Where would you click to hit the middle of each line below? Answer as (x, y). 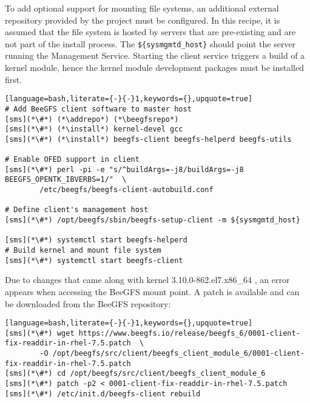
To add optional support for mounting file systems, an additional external (142, 8)
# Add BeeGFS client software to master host (98, 109)
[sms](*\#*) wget (40, 333)
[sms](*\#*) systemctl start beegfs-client (94, 260)
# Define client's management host (77, 210)
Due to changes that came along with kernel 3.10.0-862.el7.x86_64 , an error (147, 280)
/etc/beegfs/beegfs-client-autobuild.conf (126, 190)
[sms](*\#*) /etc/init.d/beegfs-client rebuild (103, 394)
